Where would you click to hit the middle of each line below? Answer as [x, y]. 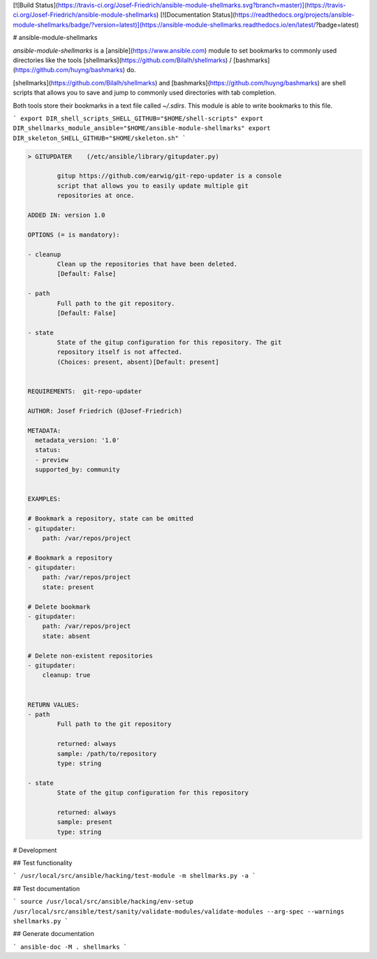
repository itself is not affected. [120, 352]
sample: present [85, 822]
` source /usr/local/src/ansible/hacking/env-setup [103, 902]
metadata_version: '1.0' [77, 440]
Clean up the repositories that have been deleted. [147, 264]
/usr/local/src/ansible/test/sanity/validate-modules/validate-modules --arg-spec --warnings [179, 911]
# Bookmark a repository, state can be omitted [110, 519]
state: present [68, 587]
